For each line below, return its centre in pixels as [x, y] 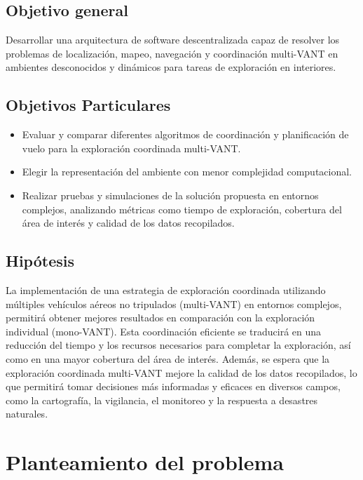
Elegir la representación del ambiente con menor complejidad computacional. [187, 172]
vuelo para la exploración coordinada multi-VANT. [131, 148]
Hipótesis [40, 261]
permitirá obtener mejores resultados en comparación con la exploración [160, 318]
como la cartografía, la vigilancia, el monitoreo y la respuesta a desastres [162, 400]
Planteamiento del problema [145, 462]
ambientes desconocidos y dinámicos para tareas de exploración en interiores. [171, 67]
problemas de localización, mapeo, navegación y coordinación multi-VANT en [172, 53]
